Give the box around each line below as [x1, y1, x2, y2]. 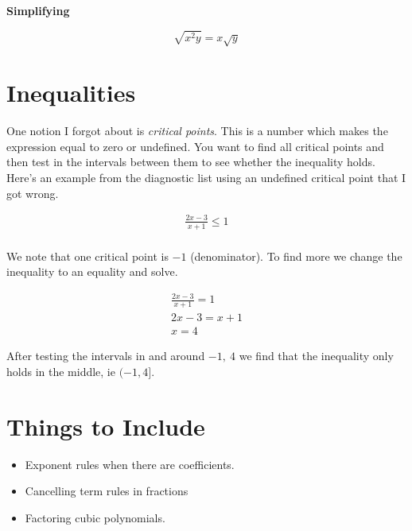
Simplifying [6, 2, 70, 18]
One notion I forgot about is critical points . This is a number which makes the [6, 122, 388, 139]
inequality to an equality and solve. [6, 263, 178, 280]
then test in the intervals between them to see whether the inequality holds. [6, 153, 375, 170]
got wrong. [6, 184, 59, 201]
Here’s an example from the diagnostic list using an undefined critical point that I [6, 169, 406, 186]
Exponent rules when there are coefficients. [25, 455, 235, 472]
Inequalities [6, 76, 136, 109]
